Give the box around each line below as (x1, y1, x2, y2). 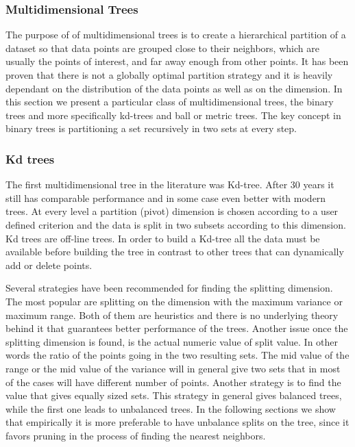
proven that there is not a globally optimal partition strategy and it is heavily (5, 68, 333, 81)
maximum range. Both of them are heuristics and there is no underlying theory (5, 307, 339, 322)
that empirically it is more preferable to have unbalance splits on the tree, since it (5, 415, 350, 429)
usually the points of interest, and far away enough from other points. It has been (5, 54, 349, 68)
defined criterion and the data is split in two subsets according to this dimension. (5, 217, 346, 231)
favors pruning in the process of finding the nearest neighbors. (5, 428, 266, 442)
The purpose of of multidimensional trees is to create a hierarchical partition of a (5, 27, 346, 42)
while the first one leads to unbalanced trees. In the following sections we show (5, 401, 336, 416)
